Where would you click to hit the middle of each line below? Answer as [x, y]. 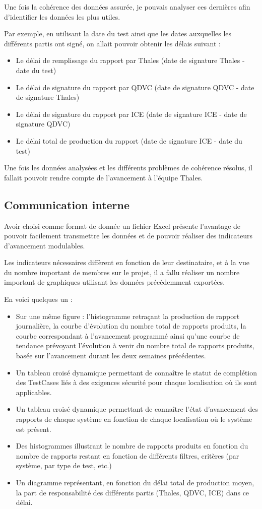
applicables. [34, 392]
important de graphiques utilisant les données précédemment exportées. [115, 282]
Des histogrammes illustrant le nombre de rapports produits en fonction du [132, 446]
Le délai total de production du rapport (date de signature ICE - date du [129, 140]
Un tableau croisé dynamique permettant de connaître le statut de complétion [137, 372]
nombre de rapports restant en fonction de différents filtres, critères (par [127, 455]
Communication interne [67, 204]
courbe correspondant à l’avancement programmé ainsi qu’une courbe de [128, 335]
